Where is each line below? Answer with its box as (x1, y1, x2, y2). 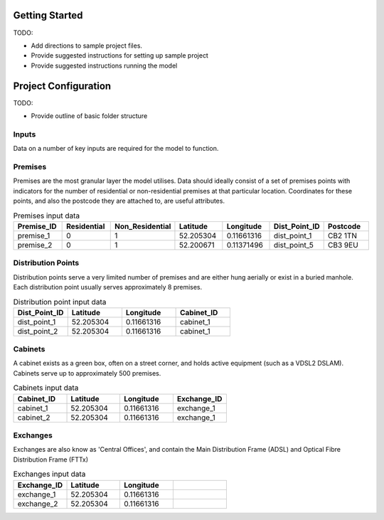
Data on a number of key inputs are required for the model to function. (13, 144, 219, 153)
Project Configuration (13, 80, 112, 92)
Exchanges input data (13, 469, 86, 479)
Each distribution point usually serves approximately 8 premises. (13, 282, 203, 291)
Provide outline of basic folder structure (31, 111, 148, 120)
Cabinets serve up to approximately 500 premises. (13, 368, 161, 377)
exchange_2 (17, 499, 58, 509)
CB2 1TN (327, 230, 358, 240)
